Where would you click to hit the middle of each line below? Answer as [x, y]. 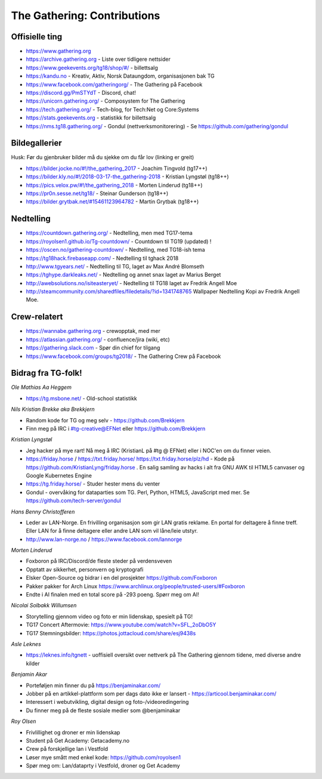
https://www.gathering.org [59, 51]
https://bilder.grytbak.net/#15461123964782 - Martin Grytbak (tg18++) [112, 202]
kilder [33, 663]
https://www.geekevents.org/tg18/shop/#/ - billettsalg [92, 67]
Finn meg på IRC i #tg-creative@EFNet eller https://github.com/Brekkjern [116, 429]
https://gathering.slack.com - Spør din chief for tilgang [93, 348]
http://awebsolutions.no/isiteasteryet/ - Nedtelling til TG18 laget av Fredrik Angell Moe [131, 283]
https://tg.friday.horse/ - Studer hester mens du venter [93, 484]
